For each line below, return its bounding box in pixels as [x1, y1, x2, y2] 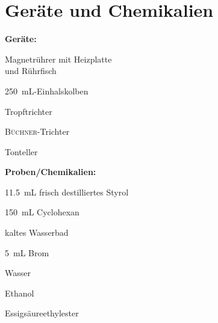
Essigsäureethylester [5, 307, 79, 319]
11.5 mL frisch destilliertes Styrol [5, 185, 129, 198]
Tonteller [5, 145, 38, 158]
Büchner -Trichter [5, 125, 70, 138]
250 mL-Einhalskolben [5, 84, 89, 97]
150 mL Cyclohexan [5, 206, 79, 218]
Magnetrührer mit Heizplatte [5, 52, 112, 65]
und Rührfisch [5, 64, 57, 77]
